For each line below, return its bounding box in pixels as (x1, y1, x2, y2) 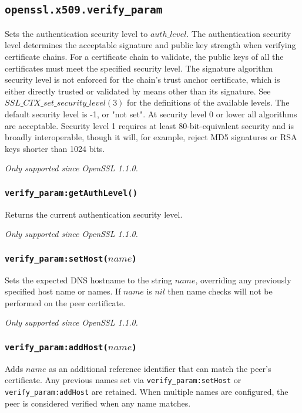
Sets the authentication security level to (5, 27, 148, 39)
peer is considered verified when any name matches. (5, 397, 191, 409)
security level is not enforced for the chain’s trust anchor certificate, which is (5, 73, 280, 86)
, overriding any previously (195, 273, 291, 286)
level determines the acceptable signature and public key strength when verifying (5, 39, 296, 51)
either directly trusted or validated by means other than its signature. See (5, 84, 271, 97)
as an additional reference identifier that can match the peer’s (49, 362, 271, 374)
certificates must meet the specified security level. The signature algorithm (5, 62, 273, 74)
